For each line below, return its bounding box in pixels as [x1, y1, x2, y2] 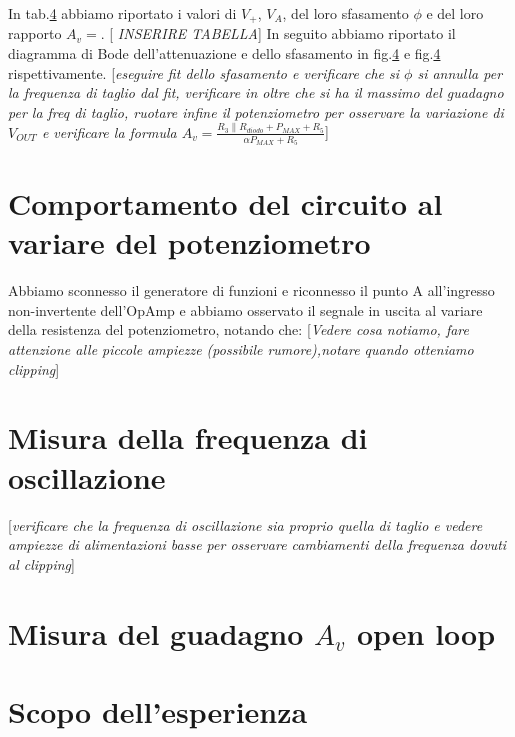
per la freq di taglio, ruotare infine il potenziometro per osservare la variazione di [8, 101, 504, 122]
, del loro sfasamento [282, 3, 409, 23]
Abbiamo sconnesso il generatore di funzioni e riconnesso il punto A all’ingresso [8, 280, 495, 301]
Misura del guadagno [8, 612, 304, 653]
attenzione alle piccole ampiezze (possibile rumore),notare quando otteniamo [8, 339, 474, 360]
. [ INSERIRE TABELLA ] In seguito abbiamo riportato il [100, 23, 456, 44]
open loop [356, 612, 496, 653]
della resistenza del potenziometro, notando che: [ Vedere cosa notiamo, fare [8, 319, 469, 340]
